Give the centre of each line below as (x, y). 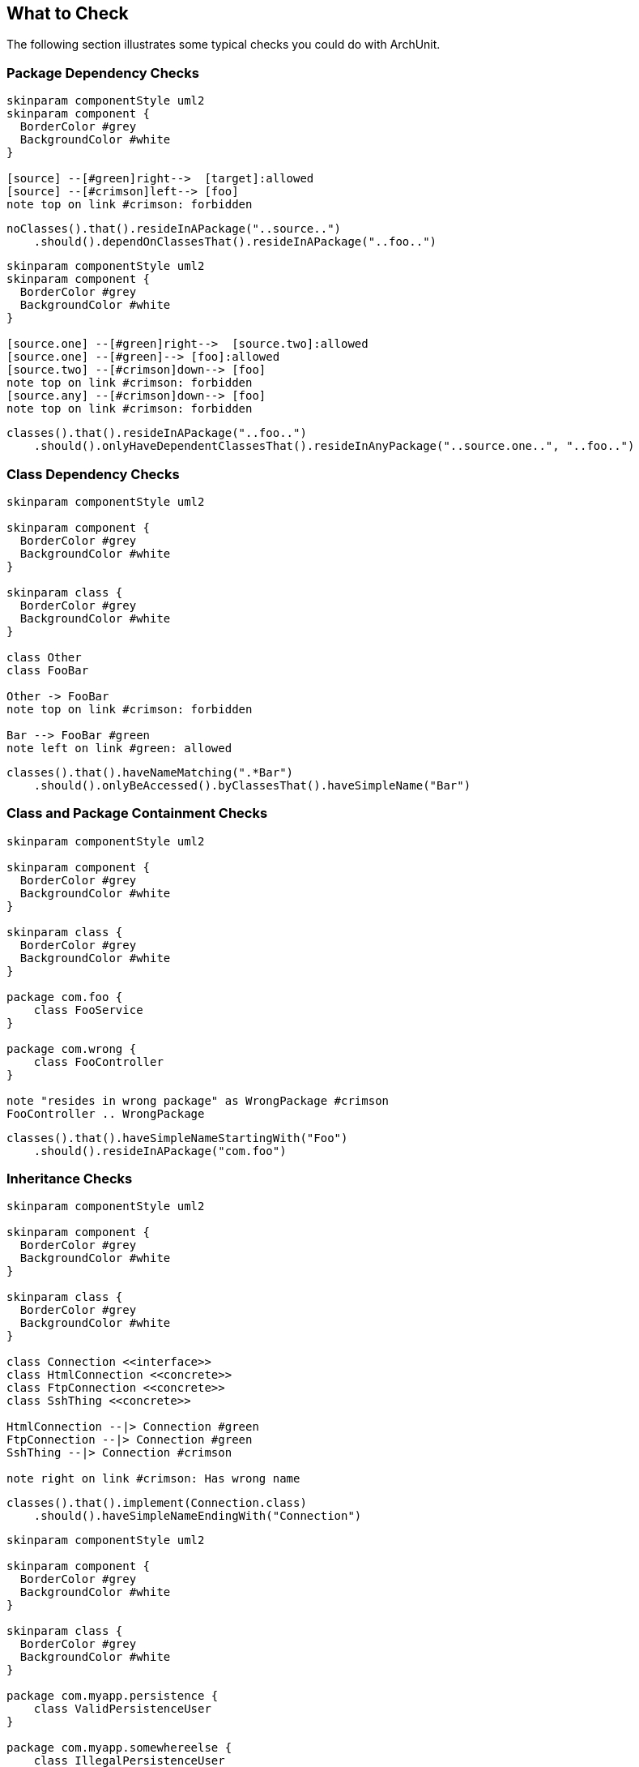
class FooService (88, 1010)
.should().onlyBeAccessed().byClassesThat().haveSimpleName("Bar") (252, 785)
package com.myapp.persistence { (113, 1696)
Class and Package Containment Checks (137, 813)
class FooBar (48, 670)
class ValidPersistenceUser (122, 1709)
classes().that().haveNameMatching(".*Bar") (150, 772)
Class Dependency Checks (93, 474)
